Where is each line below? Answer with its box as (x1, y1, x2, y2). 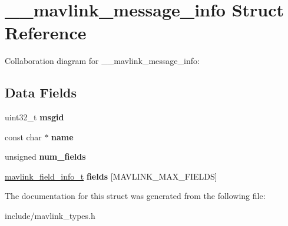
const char (5, 130, 42, 143)
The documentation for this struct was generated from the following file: (5, 190, 266, 202)
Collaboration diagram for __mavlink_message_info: (5, 55, 200, 67)
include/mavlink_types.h (5, 210, 95, 222)
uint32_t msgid (5, 111, 64, 123)
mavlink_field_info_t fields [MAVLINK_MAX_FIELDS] (5, 170, 217, 182)
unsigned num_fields (5, 150, 86, 163)
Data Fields (5, 83, 77, 102)
